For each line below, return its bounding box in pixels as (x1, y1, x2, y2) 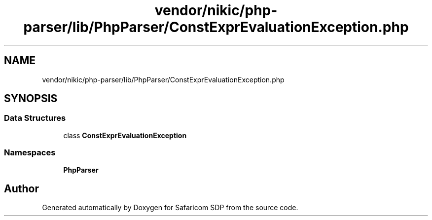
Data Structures (4, 113, 66, 123)
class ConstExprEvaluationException (63, 131, 187, 140)
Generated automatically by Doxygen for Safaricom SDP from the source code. (42, 203, 298, 212)
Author (4, 182, 39, 195)
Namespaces (4, 147, 56, 158)
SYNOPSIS (4, 92, 58, 105)
